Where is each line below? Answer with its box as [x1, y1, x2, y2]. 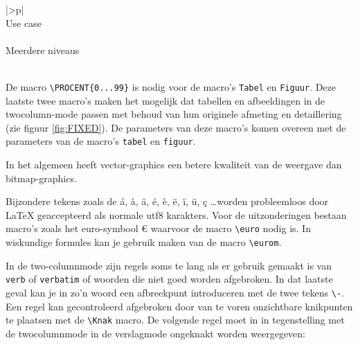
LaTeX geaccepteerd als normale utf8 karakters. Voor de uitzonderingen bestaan [6, 207, 347, 222]
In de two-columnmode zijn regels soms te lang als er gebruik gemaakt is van [6, 258, 332, 272]
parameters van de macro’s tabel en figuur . [6, 134, 196, 148]
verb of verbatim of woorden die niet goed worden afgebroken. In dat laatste [6, 272, 333, 286]
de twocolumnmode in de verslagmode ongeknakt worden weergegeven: [6, 326, 305, 340]
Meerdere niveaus [6, 42, 80, 57]
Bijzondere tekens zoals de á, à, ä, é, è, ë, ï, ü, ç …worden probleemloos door [6, 194, 329, 209]
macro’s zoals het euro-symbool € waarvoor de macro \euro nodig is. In [6, 221, 311, 236]
